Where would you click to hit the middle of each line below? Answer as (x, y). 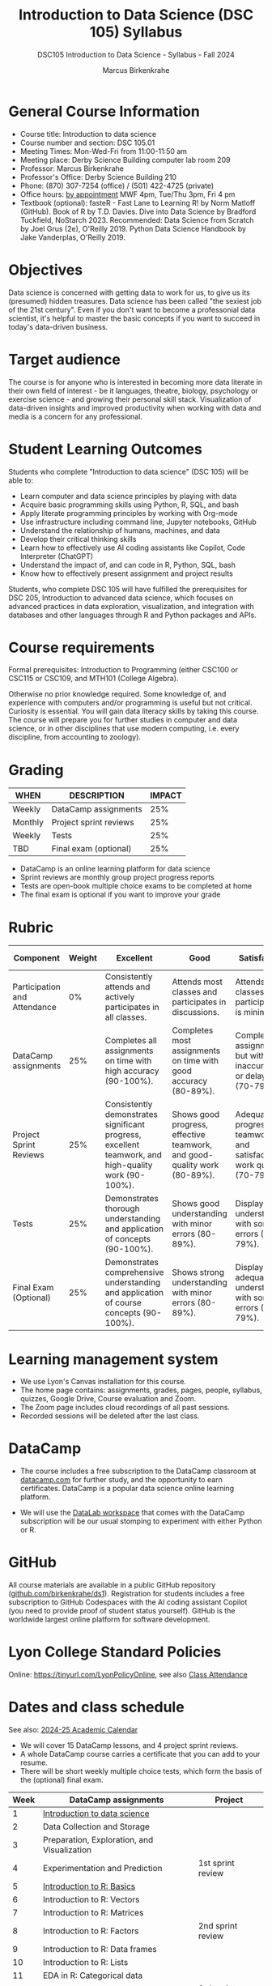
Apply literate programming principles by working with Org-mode (129, 513)
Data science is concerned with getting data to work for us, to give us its (130, 292)
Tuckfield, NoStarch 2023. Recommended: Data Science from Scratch (137, 219)
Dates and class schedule (96, 1707)
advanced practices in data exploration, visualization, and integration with (132, 606)
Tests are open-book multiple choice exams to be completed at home (136, 886)
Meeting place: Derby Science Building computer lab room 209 (125, 160)
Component (37, 958)
